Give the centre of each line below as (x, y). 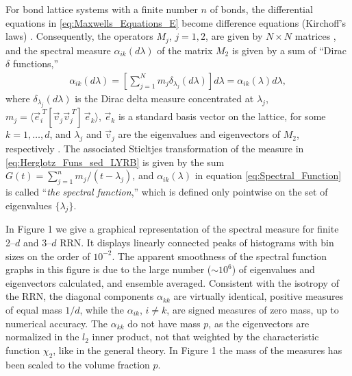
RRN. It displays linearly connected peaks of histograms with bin (197, 243)
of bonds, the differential (261, 9)
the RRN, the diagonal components (80, 296)
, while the (102, 309)
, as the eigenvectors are (259, 323)
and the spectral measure (58, 50)
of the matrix (185, 50)
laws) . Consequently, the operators (79, 36)
